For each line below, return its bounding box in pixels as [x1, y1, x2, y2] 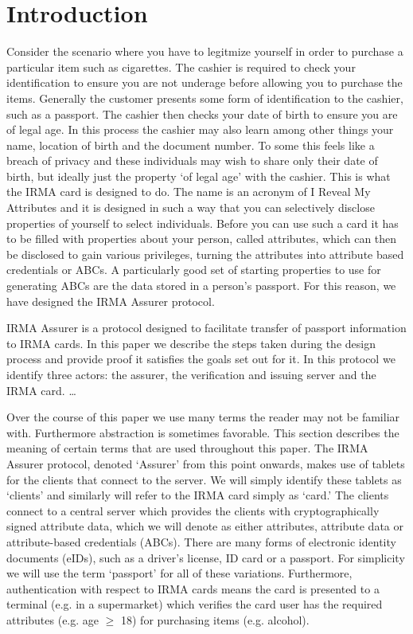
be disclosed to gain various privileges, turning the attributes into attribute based [6, 245, 404, 262]
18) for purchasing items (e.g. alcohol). [120, 611, 310, 628]
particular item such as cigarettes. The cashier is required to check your [6, 58, 356, 75]
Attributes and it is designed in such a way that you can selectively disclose [6, 199, 375, 216]
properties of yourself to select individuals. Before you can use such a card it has [6, 214, 399, 231]
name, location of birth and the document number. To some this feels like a [6, 136, 375, 153]
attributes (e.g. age [6, 611, 99, 628]
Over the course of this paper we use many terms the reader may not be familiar [6, 409, 400, 425]
